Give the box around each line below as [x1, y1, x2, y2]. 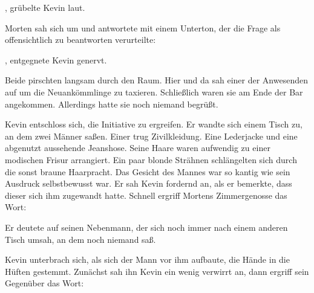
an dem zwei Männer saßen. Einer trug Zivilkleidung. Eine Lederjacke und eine [5, 129, 298, 142]
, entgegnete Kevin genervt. [5, 53, 107, 66]
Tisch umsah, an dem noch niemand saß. [5, 233, 156, 245]
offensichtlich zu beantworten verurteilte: [5, 33, 156, 46]
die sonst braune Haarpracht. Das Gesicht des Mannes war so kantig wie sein [5, 165, 290, 178]
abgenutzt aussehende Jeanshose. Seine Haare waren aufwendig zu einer [5, 141, 270, 154]
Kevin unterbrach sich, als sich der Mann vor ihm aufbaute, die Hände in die [5, 253, 290, 266]
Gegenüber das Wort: [5, 277, 84, 289]
